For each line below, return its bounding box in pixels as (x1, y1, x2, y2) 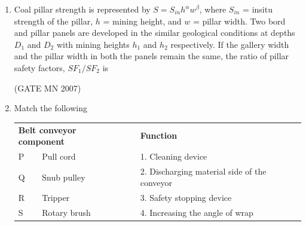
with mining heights (56, 38, 130, 50)
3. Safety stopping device (140, 191, 232, 204)
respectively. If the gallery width (170, 38, 289, 50)
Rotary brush (42, 206, 91, 219)
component (18, 135, 65, 148)
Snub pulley (42, 170, 85, 183)
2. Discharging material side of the (140, 164, 267, 177)
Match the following (14, 102, 87, 114)
